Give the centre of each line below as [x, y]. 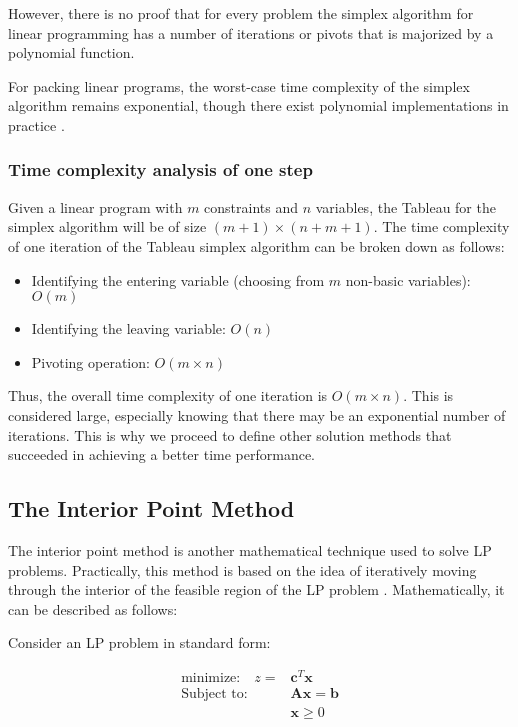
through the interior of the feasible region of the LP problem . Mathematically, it [256, 589]
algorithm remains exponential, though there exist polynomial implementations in [258, 105]
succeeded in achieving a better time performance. [162, 454]
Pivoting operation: [90, 361]
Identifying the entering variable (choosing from [178, 279]
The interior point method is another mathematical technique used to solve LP [250, 549]
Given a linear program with [95, 206]
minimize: [211, 677]
